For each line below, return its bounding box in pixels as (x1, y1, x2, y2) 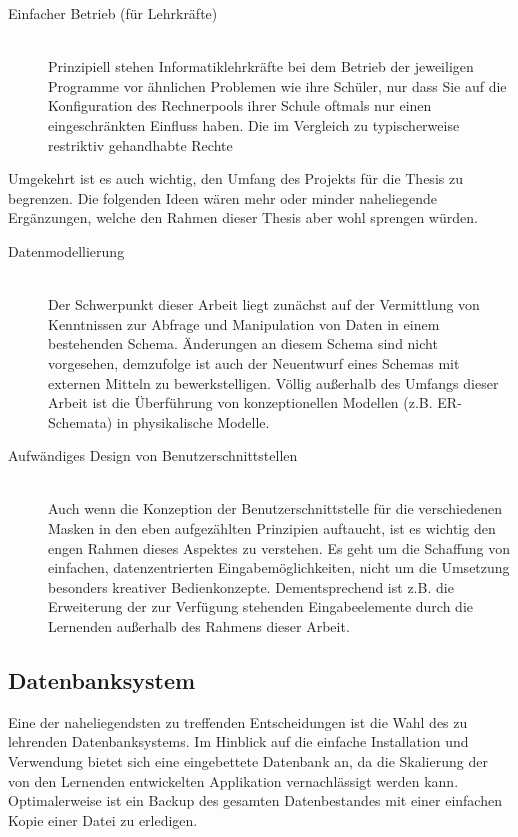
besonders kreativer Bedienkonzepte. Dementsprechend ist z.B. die (48, 576, 454, 597)
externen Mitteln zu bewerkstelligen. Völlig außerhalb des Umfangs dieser (48, 372, 499, 393)
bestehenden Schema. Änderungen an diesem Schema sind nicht (48, 333, 438, 354)
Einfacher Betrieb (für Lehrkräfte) (8, 3, 218, 23)
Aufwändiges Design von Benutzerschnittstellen (8, 445, 298, 466)
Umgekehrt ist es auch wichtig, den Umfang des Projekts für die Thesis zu (8, 168, 463, 189)
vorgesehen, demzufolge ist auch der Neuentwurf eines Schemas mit (48, 352, 460, 373)
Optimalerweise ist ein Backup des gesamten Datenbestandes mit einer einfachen (8, 790, 502, 811)
